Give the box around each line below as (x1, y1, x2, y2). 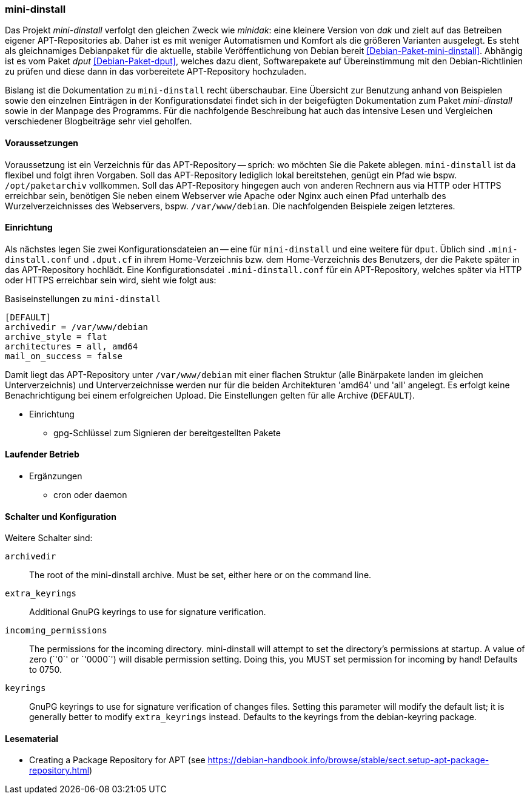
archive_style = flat (5, 331, 107, 342)
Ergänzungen (29, 471, 82, 482)
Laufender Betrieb (5, 449, 79, 460)
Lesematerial (5, 733, 59, 744)
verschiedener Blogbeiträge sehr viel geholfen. (5, 116, 192, 127)
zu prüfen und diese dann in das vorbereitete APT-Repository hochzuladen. (5, 66, 307, 77)
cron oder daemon (53, 490, 127, 501)
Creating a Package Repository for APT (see (29, 755, 206, 766)
